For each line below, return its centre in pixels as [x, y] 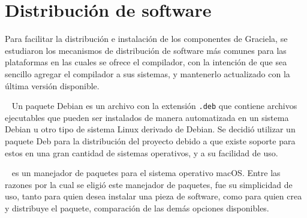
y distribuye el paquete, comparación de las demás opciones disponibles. [137, 208]
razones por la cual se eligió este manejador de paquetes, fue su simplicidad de [149, 184]
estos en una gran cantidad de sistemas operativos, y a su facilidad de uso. [142, 152]
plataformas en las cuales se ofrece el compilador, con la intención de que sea [146, 62]
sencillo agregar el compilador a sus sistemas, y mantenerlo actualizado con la [148, 73]
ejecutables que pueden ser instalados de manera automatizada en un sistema [147, 117]
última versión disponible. [52, 85]
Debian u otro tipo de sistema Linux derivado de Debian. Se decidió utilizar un [150, 129]
